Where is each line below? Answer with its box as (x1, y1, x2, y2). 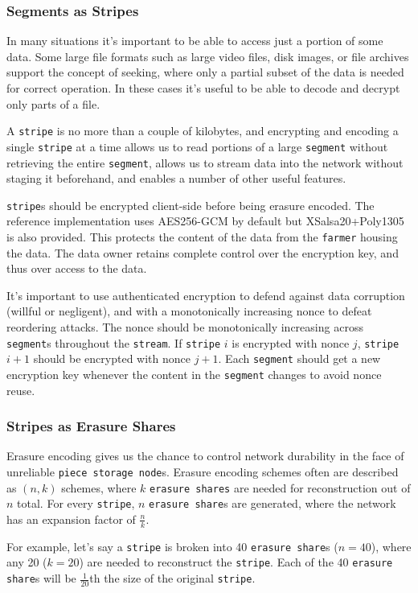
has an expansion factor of (6, 510, 136, 527)
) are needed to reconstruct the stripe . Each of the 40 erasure (79, 554, 393, 570)
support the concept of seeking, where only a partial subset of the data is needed (6, 64, 404, 80)
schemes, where (61, 479, 137, 496)
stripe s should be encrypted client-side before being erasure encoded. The (6, 196, 375, 213)
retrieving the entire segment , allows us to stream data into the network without (6, 154, 404, 171)
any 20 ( (6, 554, 47, 570)
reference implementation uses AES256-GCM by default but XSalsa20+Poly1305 (6, 212, 404, 229)
